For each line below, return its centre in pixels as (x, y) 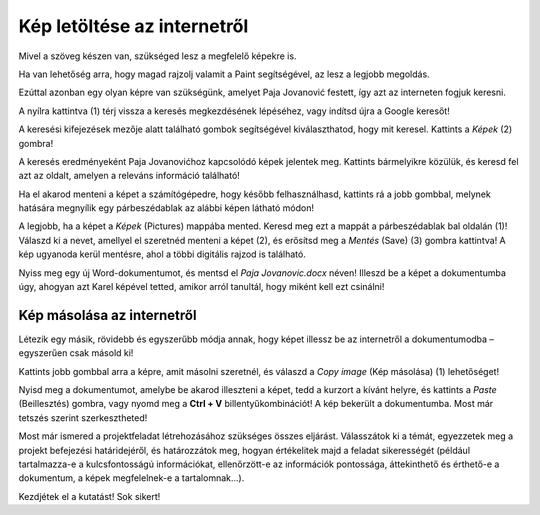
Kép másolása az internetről (107, 315)
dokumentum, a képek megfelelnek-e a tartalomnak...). (131, 478)
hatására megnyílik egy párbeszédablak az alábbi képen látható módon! (166, 208)
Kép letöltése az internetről (133, 26)
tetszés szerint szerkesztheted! (83, 417)
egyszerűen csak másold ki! (76, 353)
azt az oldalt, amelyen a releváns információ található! (129, 176)
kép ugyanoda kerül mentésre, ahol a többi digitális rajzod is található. (162, 254)
